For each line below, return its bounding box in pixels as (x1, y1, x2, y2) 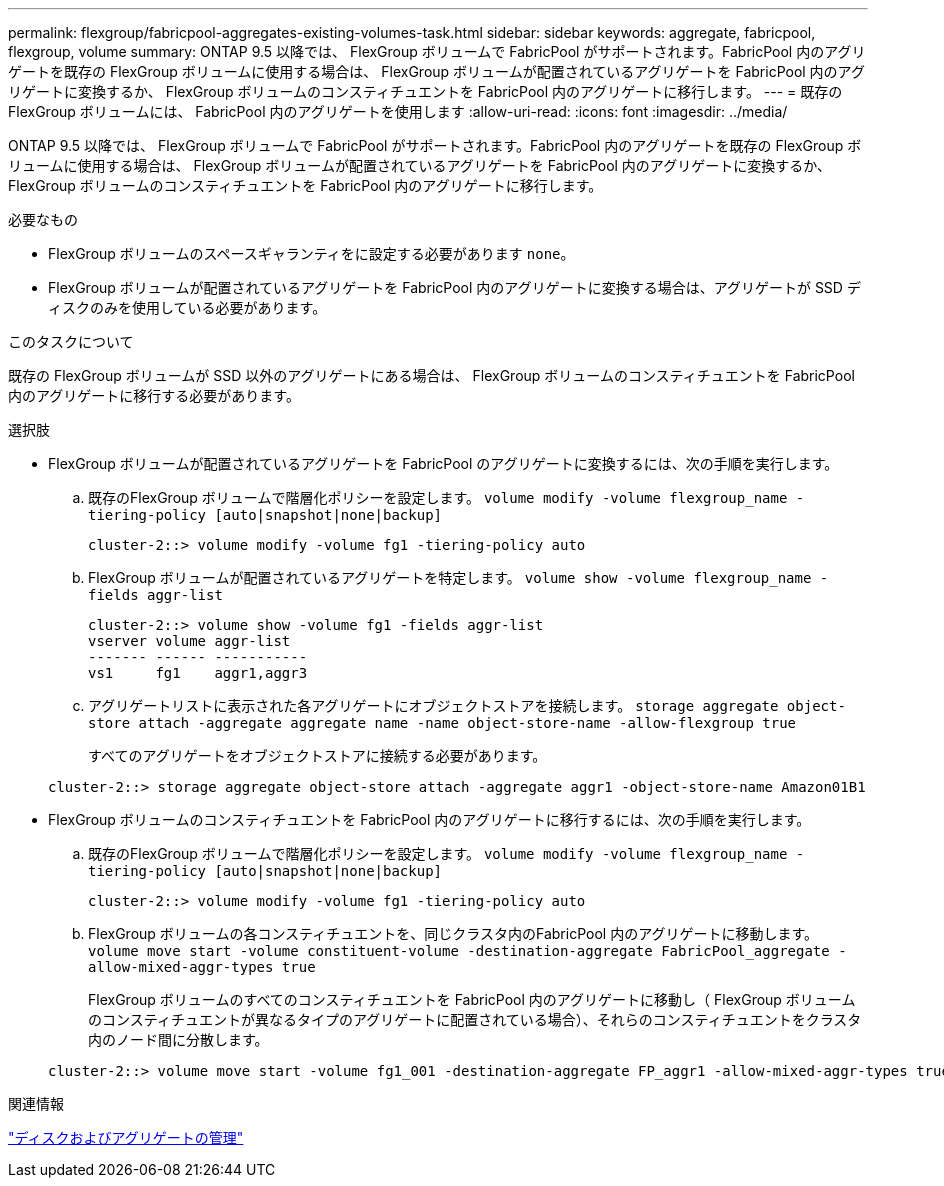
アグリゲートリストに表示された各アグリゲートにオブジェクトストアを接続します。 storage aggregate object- (88, 697, 846, 714)
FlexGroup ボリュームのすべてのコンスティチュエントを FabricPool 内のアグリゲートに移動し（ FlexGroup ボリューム (88, 991, 856, 1008)
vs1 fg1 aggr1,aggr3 (88, 665, 308, 681)
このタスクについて (8, 333, 134, 350)
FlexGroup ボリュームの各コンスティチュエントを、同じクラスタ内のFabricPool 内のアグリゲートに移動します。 (88, 925, 819, 942)
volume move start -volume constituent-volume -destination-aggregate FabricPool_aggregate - (88, 943, 847, 959)
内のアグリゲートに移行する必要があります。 (8, 387, 300, 404)
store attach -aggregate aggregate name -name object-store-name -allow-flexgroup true (88, 715, 797, 731)
